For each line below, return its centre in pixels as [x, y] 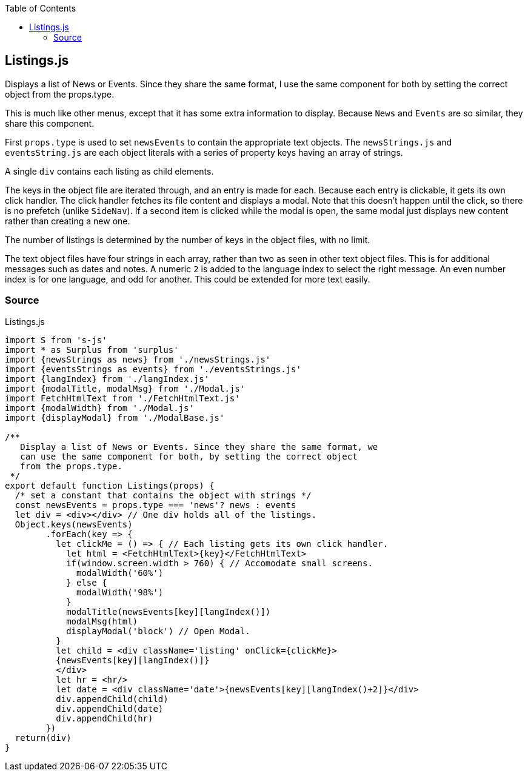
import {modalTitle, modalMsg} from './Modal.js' [125, 388]
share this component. [50, 123]
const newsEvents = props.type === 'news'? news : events [155, 505]
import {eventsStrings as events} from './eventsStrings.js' [153, 369]
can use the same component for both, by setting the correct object [189, 456]
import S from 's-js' [56, 340]
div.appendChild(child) [112, 699]
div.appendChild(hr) [105, 718]
